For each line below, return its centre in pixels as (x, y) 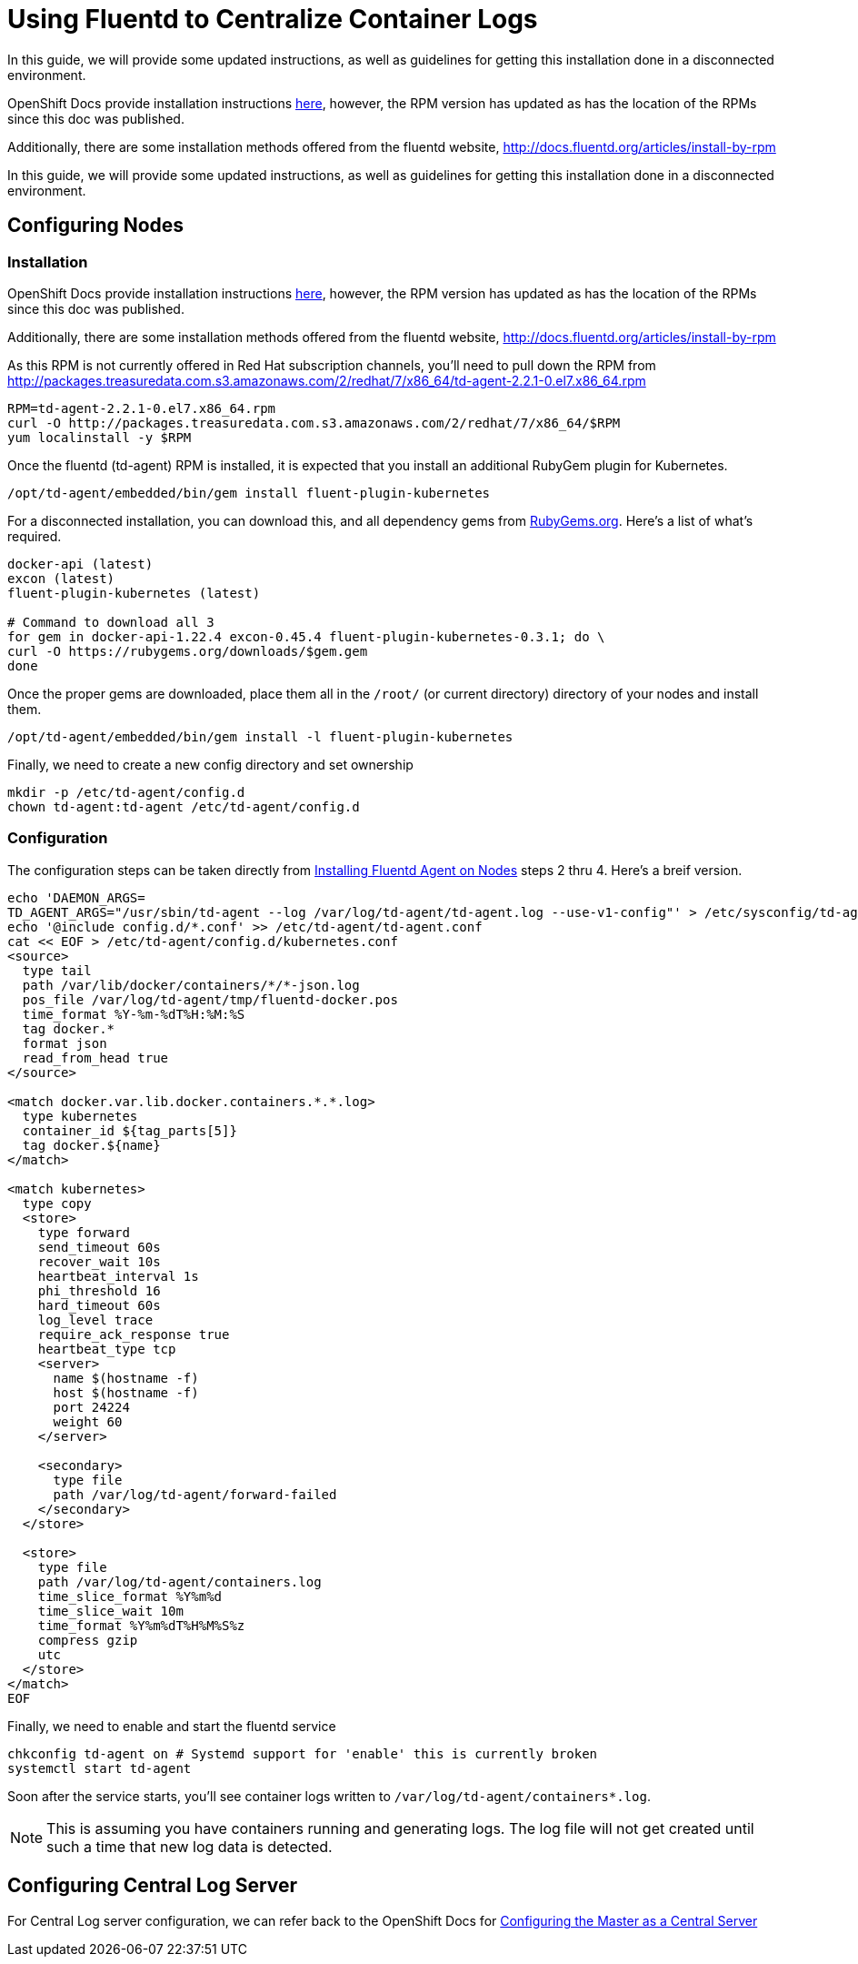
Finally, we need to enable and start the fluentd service (172, 1726)
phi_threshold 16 (99, 1290)
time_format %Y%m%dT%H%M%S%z (141, 1625)
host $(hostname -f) (126, 1392)
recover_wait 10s (99, 1261)
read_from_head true (95, 1058)
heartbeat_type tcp (107, 1349)
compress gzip (88, 1640)
